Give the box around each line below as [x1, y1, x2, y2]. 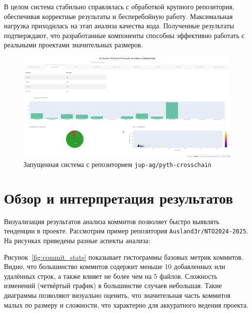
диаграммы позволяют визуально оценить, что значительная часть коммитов [4, 290, 231, 300]
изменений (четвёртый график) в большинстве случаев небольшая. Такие [4, 280, 222, 291]
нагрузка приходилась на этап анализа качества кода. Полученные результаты [4, 21, 234, 31]
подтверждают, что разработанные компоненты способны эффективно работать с [4, 30, 245, 40]
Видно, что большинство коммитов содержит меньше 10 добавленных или [4, 261, 225, 271]
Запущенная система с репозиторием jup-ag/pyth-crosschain [23, 159, 211, 169]
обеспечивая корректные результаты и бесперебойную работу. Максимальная [4, 11, 233, 21]
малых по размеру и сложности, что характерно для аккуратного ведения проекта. [4, 299, 249, 310]
